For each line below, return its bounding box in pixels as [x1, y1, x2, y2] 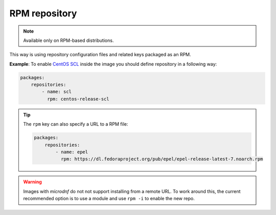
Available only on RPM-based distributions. [23, 37, 114, 43]
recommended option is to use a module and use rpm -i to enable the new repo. [23, 196, 195, 202]
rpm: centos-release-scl [47, 96, 109, 102]
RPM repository [9, 8, 77, 19]
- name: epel [55, 149, 88, 155]
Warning [23, 179, 42, 185]
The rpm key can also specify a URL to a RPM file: [23, 121, 128, 127]
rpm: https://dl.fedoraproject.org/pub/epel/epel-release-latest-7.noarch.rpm [60, 156, 263, 162]
